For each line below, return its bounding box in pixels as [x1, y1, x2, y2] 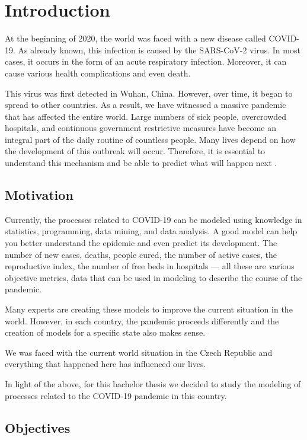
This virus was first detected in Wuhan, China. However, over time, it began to [5, 87, 293, 99]
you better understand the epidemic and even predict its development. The [5, 237, 277, 249]
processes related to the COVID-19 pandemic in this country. [5, 389, 227, 401]
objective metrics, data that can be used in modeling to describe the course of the [5, 271, 302, 283]
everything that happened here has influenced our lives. [5, 358, 206, 370]
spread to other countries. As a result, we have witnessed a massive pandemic [5, 98, 286, 111]
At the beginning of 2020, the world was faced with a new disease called [5, 32, 266, 44]
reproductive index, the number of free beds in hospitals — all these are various [5, 260, 295, 272]
